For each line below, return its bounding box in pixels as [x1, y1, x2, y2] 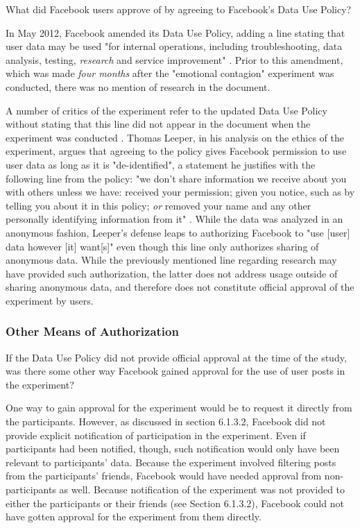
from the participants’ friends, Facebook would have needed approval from [6, 468, 322, 483]
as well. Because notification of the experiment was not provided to [59, 482, 345, 497]
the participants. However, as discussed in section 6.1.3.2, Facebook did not [6, 414, 326, 429]
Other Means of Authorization [6, 323, 179, 340]
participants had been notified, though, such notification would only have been [6, 441, 340, 456]
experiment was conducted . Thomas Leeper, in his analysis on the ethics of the [6, 130, 344, 144]
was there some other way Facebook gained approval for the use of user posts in [6, 364, 345, 378]
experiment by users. [6, 293, 94, 307]
